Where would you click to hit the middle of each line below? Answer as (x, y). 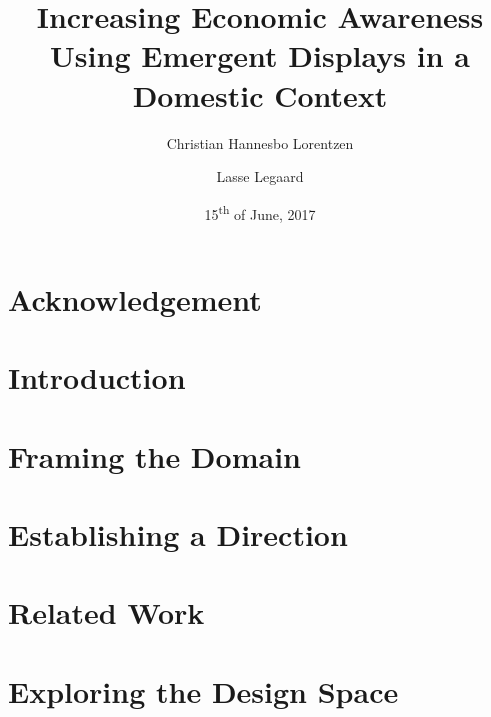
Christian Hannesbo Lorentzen (260, 142)
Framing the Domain (154, 455)
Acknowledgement (135, 298)
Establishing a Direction (178, 534)
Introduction (97, 377)
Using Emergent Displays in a (260, 55)
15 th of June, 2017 (260, 212)
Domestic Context (260, 94)
